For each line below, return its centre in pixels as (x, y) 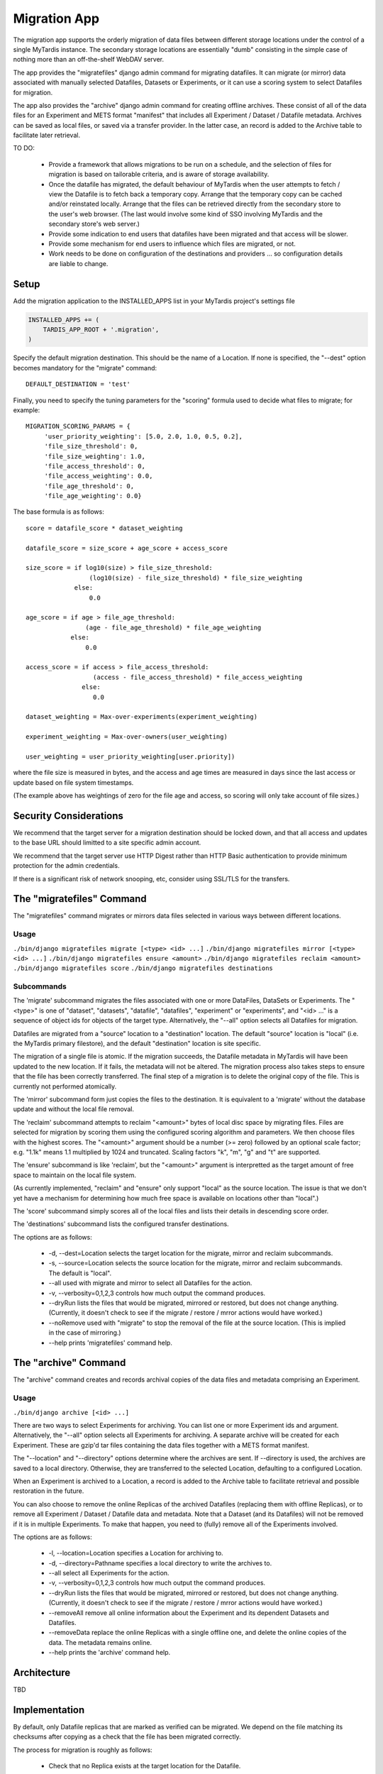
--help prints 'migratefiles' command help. (111, 1343)
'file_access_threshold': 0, (95, 466)
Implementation (49, 1710)
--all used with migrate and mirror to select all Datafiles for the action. (150, 1283)
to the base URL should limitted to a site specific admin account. (107, 843)
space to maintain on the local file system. (75, 1175)
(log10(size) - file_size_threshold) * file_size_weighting (196, 578)
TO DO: (24, 148)
